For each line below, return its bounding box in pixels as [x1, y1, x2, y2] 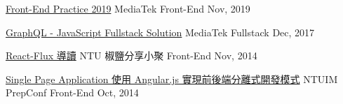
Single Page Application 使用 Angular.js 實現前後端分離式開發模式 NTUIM [6, 71, 338, 86]
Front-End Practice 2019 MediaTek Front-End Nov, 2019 [6, 1, 250, 15]
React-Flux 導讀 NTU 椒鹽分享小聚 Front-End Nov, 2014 [6, 48, 257, 63]
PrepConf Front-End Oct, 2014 [6, 85, 139, 100]
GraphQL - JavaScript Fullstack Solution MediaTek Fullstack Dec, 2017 [6, 24, 315, 39]
